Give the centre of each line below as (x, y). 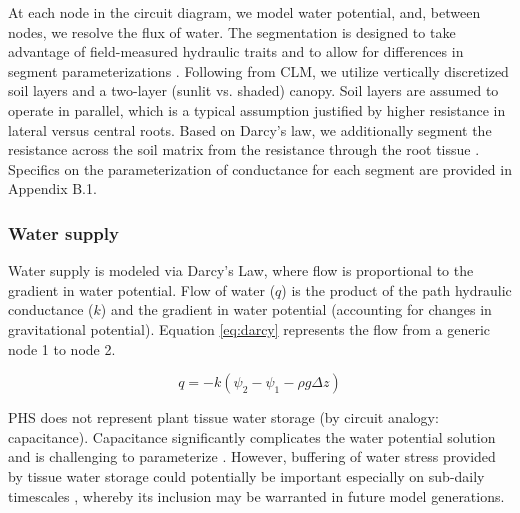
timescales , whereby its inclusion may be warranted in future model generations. (256, 495)
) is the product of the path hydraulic (396, 289)
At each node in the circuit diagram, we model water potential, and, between (244, 12)
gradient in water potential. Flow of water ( (142, 289)
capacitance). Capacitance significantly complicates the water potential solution (252, 436)
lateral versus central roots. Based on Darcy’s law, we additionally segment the (250, 129)
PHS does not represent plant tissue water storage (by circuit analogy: (223, 417)
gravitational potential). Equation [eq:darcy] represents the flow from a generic (249, 328)
